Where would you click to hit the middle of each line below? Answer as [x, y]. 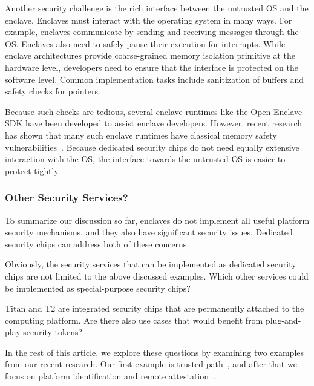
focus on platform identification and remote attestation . [110, 376]
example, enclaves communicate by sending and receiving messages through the [152, 32]
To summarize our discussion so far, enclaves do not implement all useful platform [157, 220]
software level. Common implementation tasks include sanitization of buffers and [154, 79]
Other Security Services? [67, 198]
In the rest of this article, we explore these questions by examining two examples [155, 352]
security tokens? [53, 332]
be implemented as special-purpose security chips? [98, 288]
